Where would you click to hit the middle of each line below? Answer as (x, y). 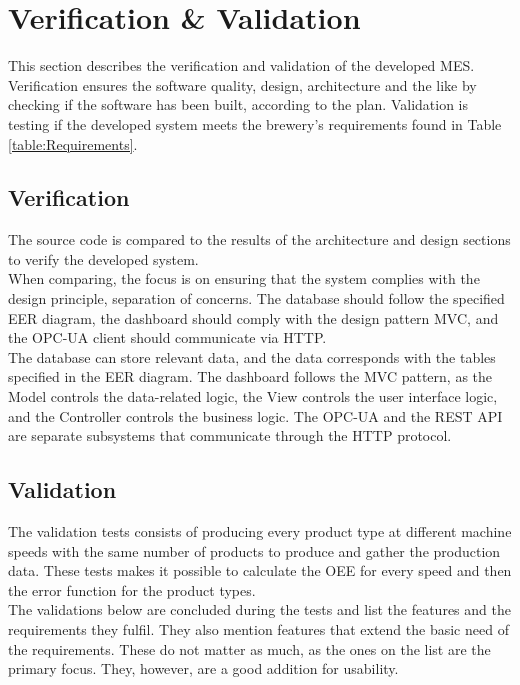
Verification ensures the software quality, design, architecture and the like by (242, 84)
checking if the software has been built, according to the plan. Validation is (238, 104)
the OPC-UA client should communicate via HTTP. (167, 337)
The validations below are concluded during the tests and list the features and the (259, 609)
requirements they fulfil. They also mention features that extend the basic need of (258, 629)
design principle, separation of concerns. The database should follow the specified (256, 298)
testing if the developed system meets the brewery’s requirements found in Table (255, 123)
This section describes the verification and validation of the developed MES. (241, 65)
